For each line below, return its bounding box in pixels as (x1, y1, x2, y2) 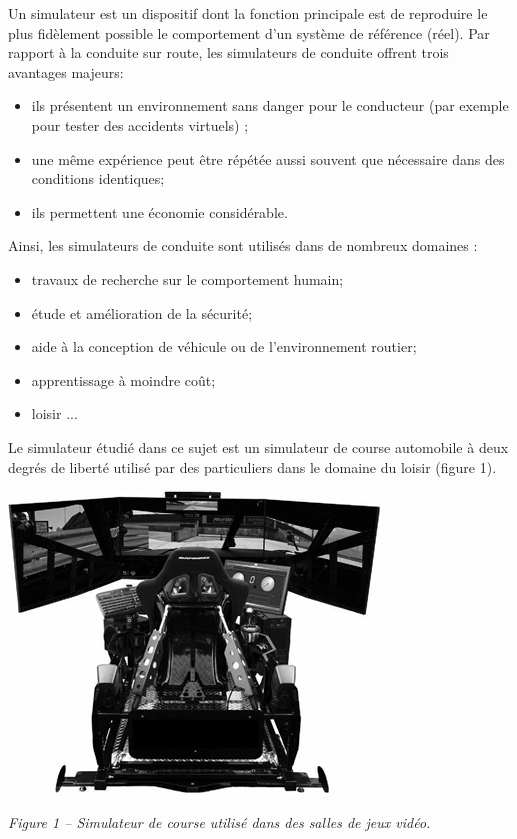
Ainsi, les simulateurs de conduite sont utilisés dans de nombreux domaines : (8, 235, 478, 256)
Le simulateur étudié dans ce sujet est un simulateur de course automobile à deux (8, 436, 509, 457)
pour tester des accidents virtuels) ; (31, 114, 249, 135)
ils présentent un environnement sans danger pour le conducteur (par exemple (31, 95, 509, 116)
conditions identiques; (31, 168, 165, 189)
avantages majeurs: (8, 61, 124, 82)
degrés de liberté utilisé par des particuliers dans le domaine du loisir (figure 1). (8, 456, 497, 477)
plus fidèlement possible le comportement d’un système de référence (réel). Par (8, 22, 490, 43)
